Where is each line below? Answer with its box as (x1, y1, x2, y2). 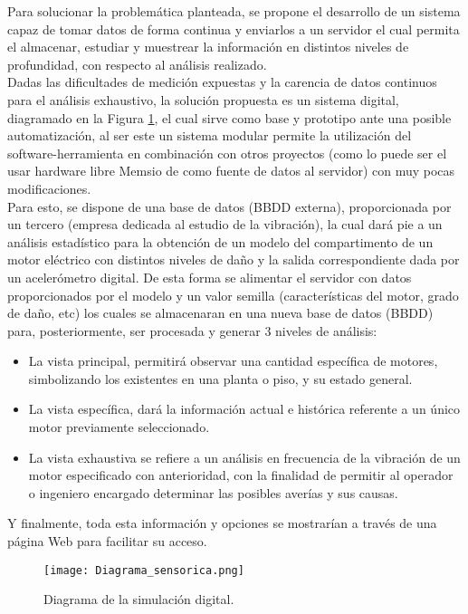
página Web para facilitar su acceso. (7, 532, 207, 551)
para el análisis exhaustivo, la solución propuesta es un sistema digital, (7, 90, 399, 109)
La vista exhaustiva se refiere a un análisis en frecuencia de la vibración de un (28, 447, 461, 466)
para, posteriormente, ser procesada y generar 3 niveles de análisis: (7, 321, 377, 340)
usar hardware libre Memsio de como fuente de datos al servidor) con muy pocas (7, 161, 455, 180)
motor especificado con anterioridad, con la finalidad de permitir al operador (28, 465, 454, 484)
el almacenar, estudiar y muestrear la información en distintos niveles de (7, 37, 409, 56)
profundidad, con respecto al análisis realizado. (7, 54, 267, 73)
